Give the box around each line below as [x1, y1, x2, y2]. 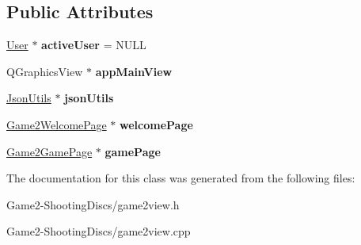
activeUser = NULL [41, 36, 146, 53]
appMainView [95, 63, 173, 79]
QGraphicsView [6, 63, 83, 79]
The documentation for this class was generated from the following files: [6, 170, 355, 186]
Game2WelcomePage [6, 116, 107, 132]
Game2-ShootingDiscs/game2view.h [6, 196, 180, 212]
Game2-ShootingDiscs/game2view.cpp [6, 223, 191, 239]
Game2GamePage [6, 143, 93, 159]
